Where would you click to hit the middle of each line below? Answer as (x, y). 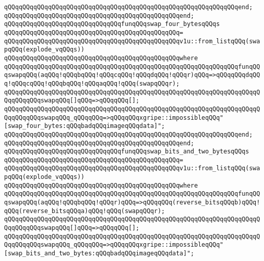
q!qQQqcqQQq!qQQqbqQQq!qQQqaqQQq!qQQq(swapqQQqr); (92, 83)
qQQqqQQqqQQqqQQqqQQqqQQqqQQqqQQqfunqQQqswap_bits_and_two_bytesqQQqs (127, 152)
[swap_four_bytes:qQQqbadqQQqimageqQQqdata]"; (85, 126)
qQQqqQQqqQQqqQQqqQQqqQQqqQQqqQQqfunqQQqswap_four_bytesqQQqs (112, 24)
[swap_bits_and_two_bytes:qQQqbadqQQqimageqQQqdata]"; (99, 254)
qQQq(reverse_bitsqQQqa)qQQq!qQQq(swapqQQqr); (85, 211)
